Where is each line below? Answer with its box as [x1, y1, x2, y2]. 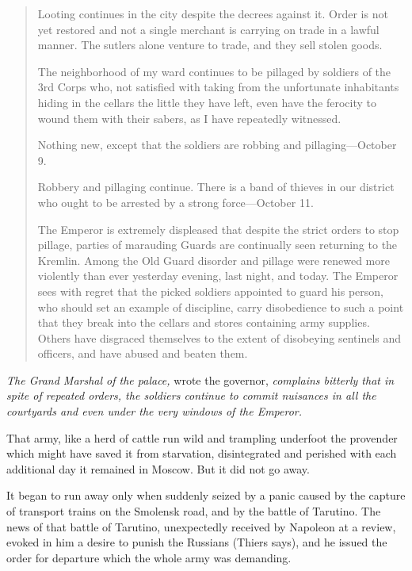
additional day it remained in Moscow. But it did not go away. [6, 460, 310, 477]
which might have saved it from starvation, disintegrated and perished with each [6, 445, 397, 462]
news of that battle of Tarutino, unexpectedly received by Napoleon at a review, [6, 518, 396, 535]
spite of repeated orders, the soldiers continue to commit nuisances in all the [6, 387, 376, 404]
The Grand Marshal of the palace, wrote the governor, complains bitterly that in [6, 371, 395, 388]
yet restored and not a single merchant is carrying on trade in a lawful [37, 21, 380, 37]
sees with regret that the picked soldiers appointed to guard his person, [37, 282, 384, 299]
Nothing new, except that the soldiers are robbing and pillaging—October [37, 136, 397, 153]
